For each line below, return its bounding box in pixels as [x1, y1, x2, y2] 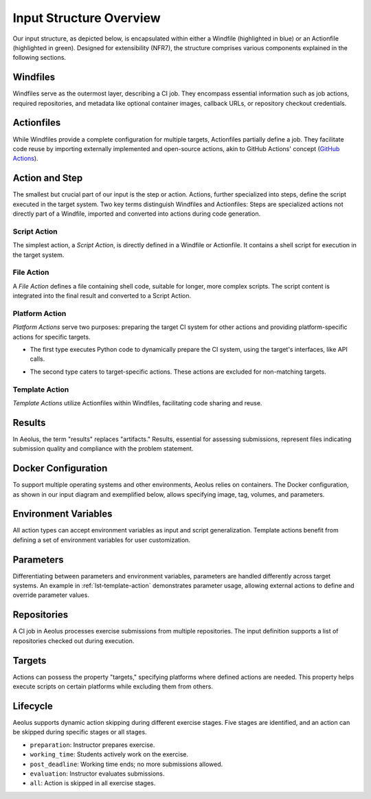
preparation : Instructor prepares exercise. [30, 741, 155, 749]
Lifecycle [12, 700, 53, 712]
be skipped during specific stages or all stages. [12, 728, 147, 736]
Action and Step [12, 172, 83, 184]
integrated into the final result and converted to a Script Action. [12, 292, 192, 300]
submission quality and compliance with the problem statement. [12, 444, 194, 453]
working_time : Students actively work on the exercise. [30, 750, 189, 758]
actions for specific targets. [12, 333, 91, 341]
